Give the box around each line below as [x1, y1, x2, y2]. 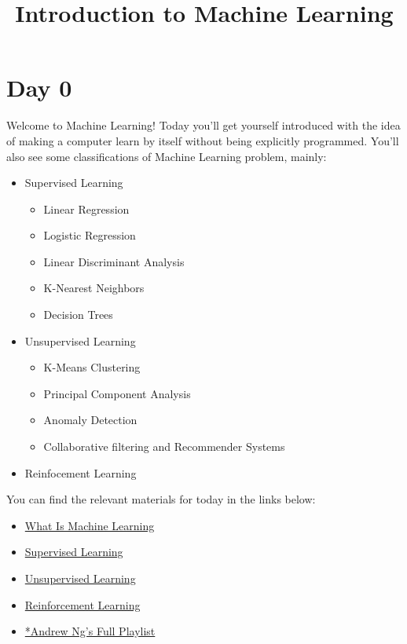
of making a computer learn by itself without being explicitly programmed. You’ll [6, 132, 399, 148]
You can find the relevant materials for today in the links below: [6, 491, 316, 507]
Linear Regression [43, 200, 130, 217]
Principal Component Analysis [43, 385, 191, 401]
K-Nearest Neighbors [43, 280, 145, 296]
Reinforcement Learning [24, 596, 141, 613]
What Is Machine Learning [24, 517, 155, 533]
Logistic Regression [43, 227, 136, 243]
